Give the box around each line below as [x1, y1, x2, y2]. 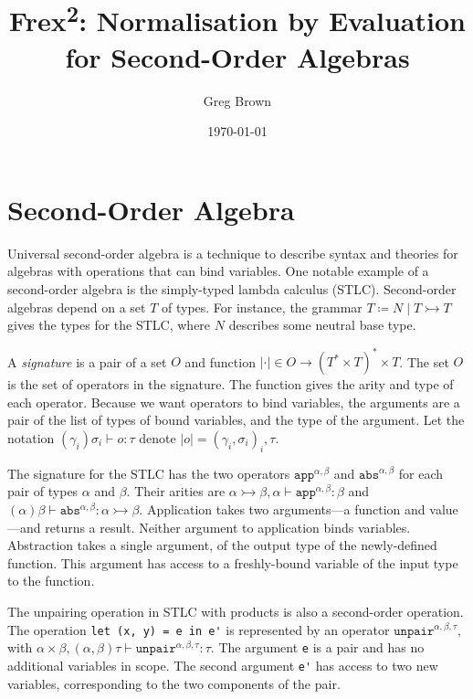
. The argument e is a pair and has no [210, 638, 425, 657]
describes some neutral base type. [228, 315, 416, 334]
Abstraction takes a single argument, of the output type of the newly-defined [7, 535, 437, 555]
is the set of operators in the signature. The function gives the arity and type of [7, 375, 454, 394]
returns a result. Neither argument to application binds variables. [45, 517, 411, 536]
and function [184, 352, 256, 371]
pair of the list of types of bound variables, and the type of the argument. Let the [7, 410, 465, 429]
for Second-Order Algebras [65, 37, 410, 75]
